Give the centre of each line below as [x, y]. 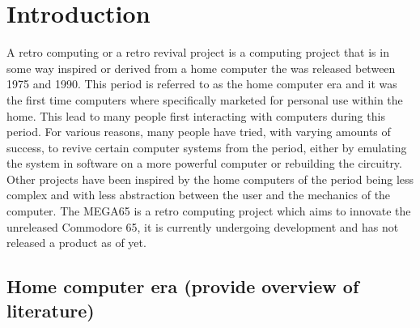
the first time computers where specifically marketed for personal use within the [205, 99]
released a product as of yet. [76, 243]
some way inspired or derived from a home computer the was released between [201, 68]
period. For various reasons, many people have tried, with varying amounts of [199, 132]
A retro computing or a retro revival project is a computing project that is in [198, 52]
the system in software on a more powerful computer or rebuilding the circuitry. [204, 163]
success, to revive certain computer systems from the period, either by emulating [207, 147]
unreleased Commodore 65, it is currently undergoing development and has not [203, 226]
